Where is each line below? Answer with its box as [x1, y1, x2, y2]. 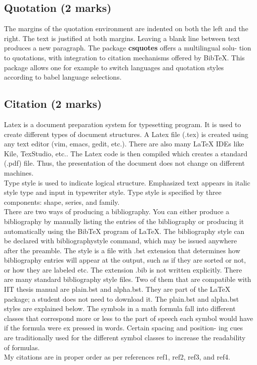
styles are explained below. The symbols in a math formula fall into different [4, 303, 236, 314]
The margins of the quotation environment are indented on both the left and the [4, 23, 249, 34]
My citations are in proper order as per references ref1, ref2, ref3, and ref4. [4, 352, 230, 362]
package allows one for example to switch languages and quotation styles [4, 62, 224, 72]
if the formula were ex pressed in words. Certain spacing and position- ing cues [4, 322, 243, 333]
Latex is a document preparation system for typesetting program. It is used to [4, 119, 241, 129]
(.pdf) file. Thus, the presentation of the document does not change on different [4, 158, 245, 168]
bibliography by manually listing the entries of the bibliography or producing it [4, 216, 244, 226]
